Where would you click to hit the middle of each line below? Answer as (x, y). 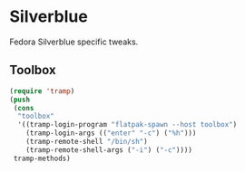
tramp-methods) (42, 158)
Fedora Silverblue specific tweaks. (74, 42)
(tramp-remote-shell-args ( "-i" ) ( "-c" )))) (109, 150)
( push (20, 100)
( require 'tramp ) (42, 91)
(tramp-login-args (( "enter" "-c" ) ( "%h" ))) (111, 133)
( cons (24, 108)
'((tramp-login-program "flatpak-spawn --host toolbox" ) (127, 125)
